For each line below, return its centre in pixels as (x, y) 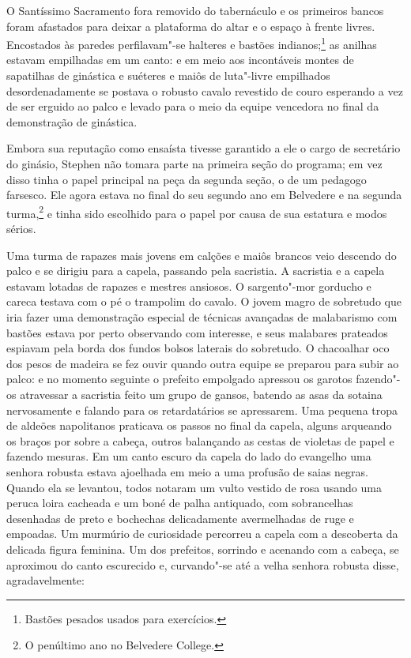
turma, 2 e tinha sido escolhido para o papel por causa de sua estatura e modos (197, 212)
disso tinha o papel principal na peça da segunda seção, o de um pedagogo (187, 179)
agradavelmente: (45, 580)
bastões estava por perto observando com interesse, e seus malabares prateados (197, 332)
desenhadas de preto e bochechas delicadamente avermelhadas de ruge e (180, 518)
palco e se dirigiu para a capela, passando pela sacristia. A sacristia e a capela (196, 271)
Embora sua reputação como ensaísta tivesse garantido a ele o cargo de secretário (204, 148)
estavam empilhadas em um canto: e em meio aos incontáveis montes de (180, 60)
